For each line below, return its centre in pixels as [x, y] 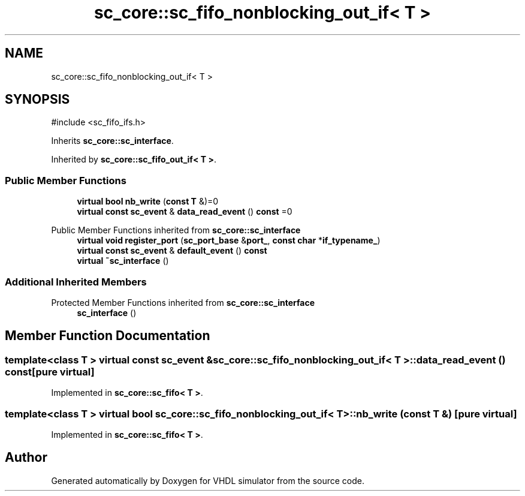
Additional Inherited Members [76, 282]
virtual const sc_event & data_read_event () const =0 [185, 212]
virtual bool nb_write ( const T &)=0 [148, 202]
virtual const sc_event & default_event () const [172, 251]
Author [26, 458]
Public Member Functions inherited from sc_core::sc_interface [176, 230]
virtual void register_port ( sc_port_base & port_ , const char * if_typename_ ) [229, 241]
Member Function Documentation [108, 336]
